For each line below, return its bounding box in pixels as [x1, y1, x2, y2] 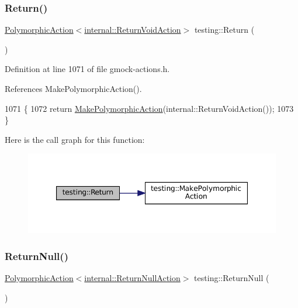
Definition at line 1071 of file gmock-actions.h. [5, 63, 170, 75]
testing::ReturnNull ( [194, 272, 269, 284]
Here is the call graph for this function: [5, 133, 145, 145]
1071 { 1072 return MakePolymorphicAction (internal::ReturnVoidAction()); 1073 [5, 102, 294, 114]
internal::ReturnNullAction [84, 272, 181, 284]
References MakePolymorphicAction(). [5, 83, 142, 94]
